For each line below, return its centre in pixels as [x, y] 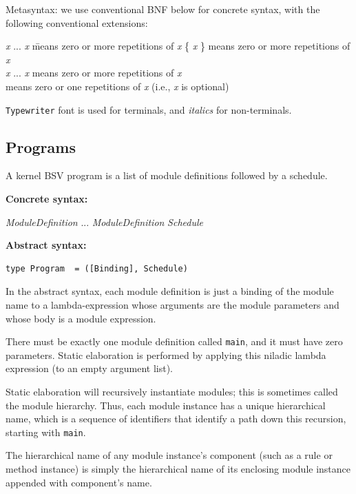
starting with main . [46, 432]
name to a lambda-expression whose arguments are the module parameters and [172, 304]
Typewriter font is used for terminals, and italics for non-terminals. [149, 109]
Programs [41, 146]
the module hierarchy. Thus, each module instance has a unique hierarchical [166, 405]
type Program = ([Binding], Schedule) [97, 268]
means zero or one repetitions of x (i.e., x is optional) [117, 86]
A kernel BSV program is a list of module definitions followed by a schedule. [167, 175]
